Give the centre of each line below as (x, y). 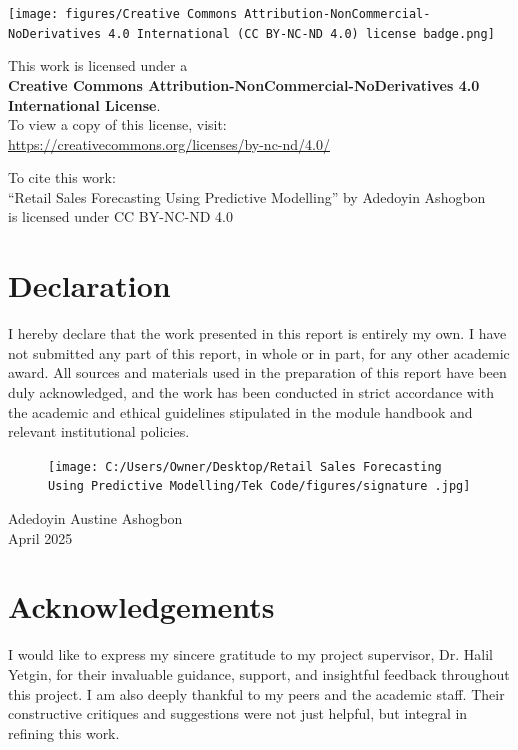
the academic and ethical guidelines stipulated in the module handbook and (240, 411)
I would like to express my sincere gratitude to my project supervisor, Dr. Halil (251, 654)
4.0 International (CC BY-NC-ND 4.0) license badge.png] (301, 33)
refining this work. (64, 732)
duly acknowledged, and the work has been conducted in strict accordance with (251, 391)
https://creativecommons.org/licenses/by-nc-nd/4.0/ (169, 143)
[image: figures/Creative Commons (123, 14)
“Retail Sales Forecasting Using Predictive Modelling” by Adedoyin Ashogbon (247, 196)
